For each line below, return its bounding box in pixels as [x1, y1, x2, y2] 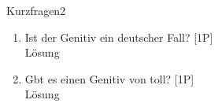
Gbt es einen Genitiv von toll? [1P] [24, 70, 194, 87]
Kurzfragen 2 [6, 2, 66, 18]
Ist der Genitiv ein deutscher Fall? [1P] [24, 28, 213, 45]
